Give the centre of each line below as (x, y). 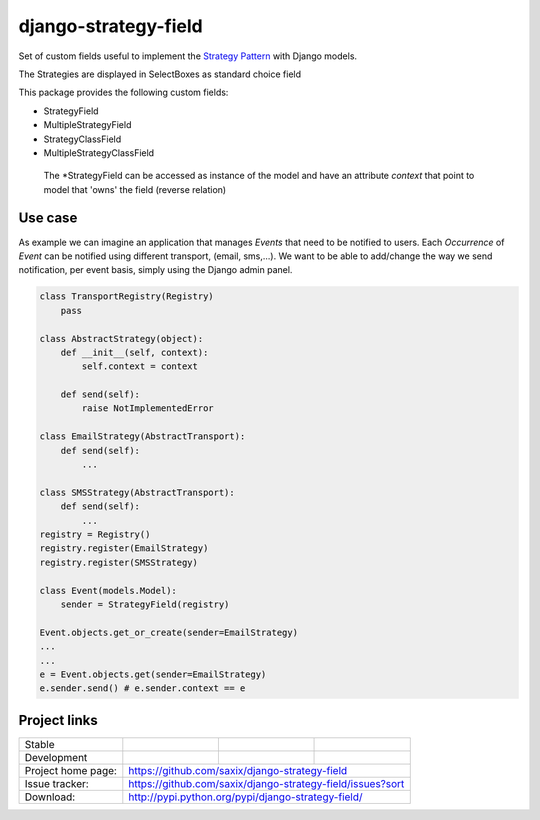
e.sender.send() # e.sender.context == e (142, 688)
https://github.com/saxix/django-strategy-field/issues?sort (266, 783)
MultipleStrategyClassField (99, 152)
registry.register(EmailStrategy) (124, 548)
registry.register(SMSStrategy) (119, 562)
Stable (39, 744)
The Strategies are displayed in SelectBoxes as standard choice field (160, 74)
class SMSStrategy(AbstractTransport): (137, 492)
